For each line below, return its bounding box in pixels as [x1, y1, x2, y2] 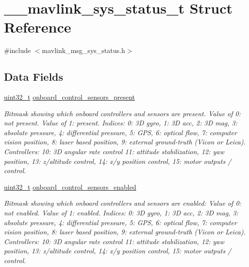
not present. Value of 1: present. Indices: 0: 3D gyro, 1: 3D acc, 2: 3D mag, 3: [4, 118, 238, 128]
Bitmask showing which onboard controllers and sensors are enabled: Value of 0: [4, 198, 241, 208]
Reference [4, 17, 71, 37]
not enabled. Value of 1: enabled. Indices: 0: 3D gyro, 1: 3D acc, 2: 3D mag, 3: [4, 208, 238, 218]
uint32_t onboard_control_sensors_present [4, 92, 135, 102]
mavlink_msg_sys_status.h [42, 45, 125, 55]
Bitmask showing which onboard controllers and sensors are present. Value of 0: [4, 108, 241, 118]
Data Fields [4, 69, 64, 84]
